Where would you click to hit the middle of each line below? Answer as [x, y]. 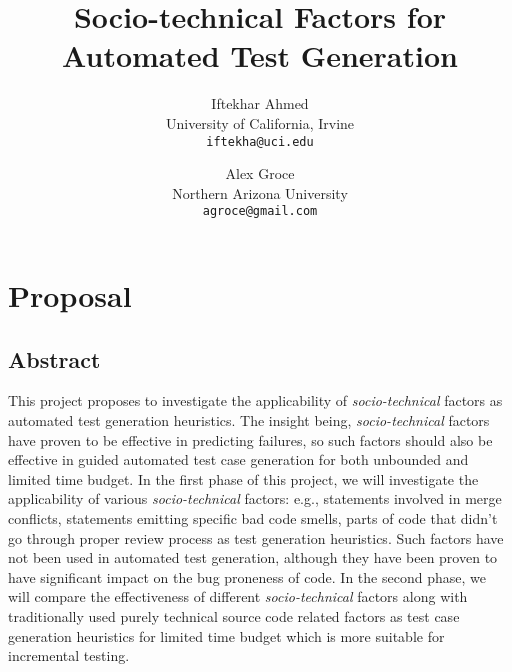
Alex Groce [260, 173]
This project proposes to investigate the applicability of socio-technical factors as [255, 400]
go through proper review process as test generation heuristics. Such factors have [256, 537]
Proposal [70, 295]
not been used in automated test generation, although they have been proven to [253, 557]
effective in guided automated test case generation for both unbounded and [238, 459]
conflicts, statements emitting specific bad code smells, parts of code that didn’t [253, 517]
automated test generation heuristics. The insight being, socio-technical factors [249, 419]
